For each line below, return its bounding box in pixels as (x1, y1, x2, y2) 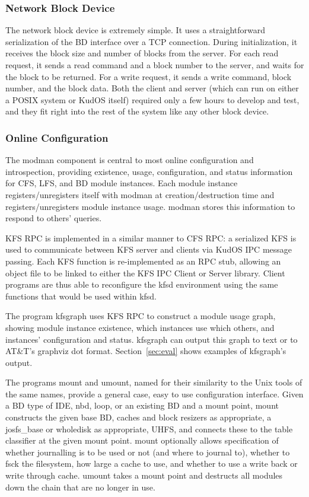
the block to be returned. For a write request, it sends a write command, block (5, 70, 292, 82)
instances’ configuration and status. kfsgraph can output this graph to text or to (5, 333, 298, 345)
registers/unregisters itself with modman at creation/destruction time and (5, 188, 275, 200)
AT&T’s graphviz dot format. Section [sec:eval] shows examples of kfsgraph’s (5, 345, 286, 357)
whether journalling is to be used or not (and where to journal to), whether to (5, 445, 290, 458)
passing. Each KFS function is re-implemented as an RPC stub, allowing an (5, 254, 281, 267)
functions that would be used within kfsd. (5, 289, 157, 302)
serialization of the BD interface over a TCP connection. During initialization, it (5, 35, 298, 47)
